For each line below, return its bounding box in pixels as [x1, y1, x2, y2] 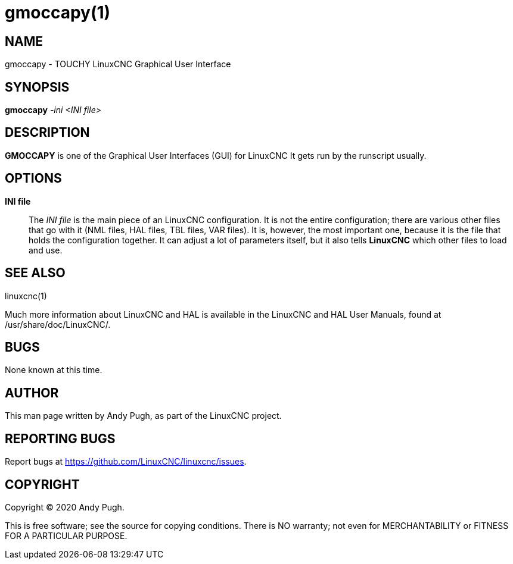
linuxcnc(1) [5, 290, 47, 301]
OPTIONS [5, 171, 62, 186]
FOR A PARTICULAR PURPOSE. [5, 530, 128, 541]
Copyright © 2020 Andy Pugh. [5, 502, 125, 512]
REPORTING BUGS [5, 431, 116, 446]
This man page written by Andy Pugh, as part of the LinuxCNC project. [5, 411, 282, 421]
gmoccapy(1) [5, 2, 111, 23]
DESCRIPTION [5, 125, 90, 140]
